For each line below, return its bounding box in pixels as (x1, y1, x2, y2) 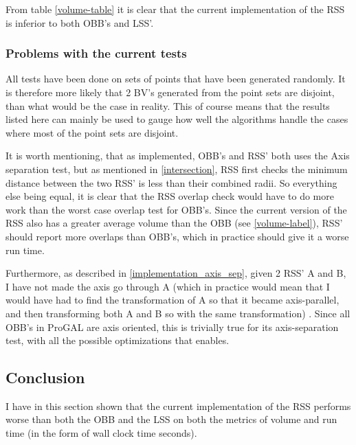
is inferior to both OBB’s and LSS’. (5, 15, 154, 30)
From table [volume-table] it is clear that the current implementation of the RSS (5, 2, 345, 16)
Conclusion (5, 367, 85, 388)
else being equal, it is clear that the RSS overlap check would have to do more (5, 189, 334, 203)
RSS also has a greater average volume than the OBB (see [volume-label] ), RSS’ (5, 216, 343, 230)
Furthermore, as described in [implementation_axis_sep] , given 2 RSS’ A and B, (5, 266, 346, 280)
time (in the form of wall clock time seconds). (5, 426, 197, 440)
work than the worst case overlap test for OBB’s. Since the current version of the (5, 202, 347, 216)
